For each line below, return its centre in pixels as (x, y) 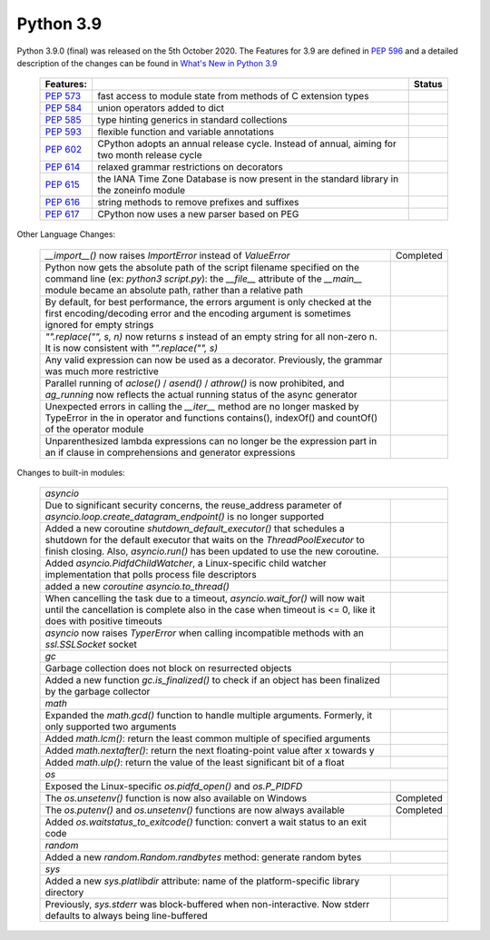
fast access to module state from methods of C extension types (233, 96)
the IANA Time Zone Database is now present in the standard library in (248, 179)
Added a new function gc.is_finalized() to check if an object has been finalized (212, 680)
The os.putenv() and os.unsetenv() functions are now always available (195, 810)
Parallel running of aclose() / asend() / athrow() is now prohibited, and (195, 383)
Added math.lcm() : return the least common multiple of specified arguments (208, 738)
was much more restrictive (102, 371)
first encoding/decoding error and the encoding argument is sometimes (198, 313)
